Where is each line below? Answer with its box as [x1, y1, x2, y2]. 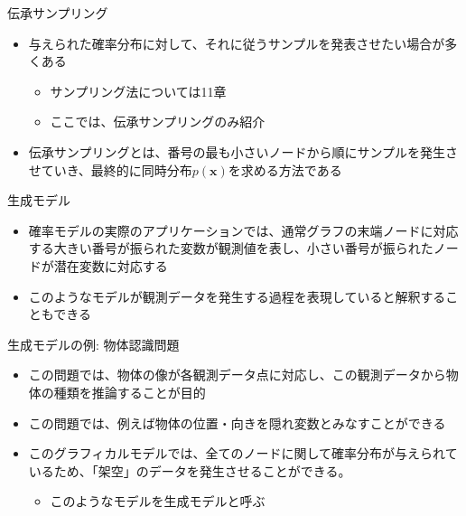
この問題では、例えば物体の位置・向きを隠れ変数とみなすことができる [28, 413, 446, 432]
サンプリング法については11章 [50, 81, 227, 100]
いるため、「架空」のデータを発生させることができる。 [28, 461, 351, 480]
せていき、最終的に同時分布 [28, 160, 192, 179]
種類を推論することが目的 [53, 382, 206, 401]
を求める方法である [228, 160, 342, 179]
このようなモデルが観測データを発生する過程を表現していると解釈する [28, 286, 446, 305]
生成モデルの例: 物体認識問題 [7, 334, 180, 353]
